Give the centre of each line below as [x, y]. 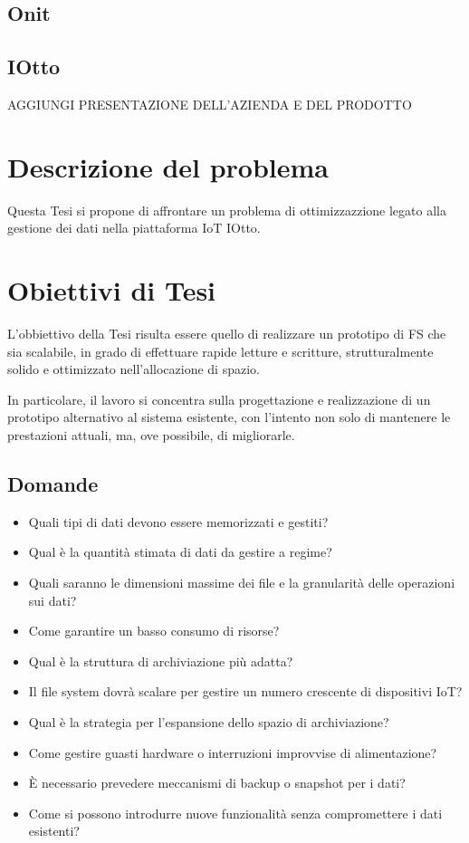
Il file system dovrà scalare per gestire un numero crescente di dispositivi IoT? [245, 691]
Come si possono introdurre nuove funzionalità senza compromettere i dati [235, 813]
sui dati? [53, 600]
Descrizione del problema [168, 166]
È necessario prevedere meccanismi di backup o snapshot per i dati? [217, 783]
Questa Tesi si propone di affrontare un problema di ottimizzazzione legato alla [227, 210]
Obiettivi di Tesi [112, 290]
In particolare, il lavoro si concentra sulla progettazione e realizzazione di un [219, 399]
